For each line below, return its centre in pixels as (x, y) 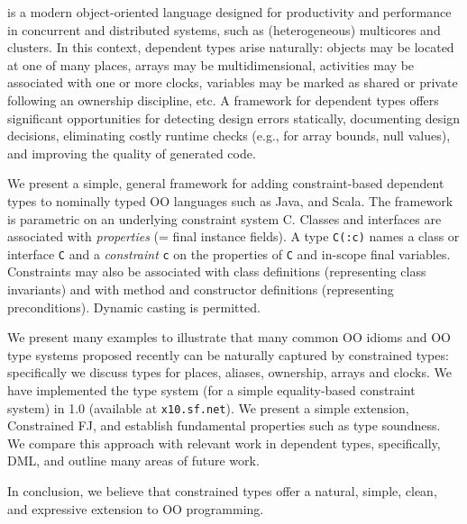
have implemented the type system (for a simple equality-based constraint (211, 390)
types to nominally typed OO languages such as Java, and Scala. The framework (230, 200)
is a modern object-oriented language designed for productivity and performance (229, 12)
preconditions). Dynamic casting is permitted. (134, 307)
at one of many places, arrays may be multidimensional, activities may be (211, 64)
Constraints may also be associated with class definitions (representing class (217, 271)
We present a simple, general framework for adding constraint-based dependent (226, 183)
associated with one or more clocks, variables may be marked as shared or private (233, 82)
